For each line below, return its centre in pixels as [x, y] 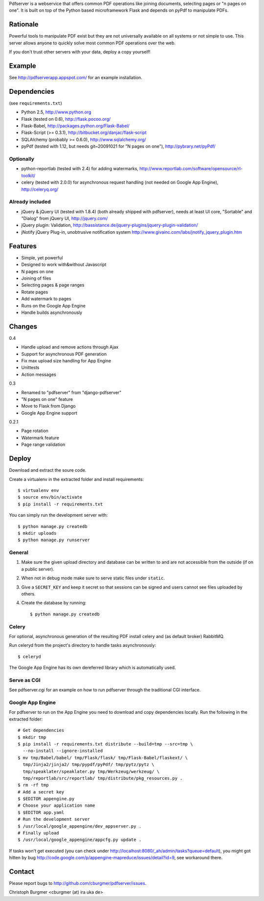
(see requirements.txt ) [35, 103]
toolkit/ [28, 176]
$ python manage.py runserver [54, 540]
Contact [22, 872]
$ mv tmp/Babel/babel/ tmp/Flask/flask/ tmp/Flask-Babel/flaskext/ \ [103, 758]
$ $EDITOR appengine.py [46, 799]
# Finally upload [38, 833]
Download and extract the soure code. [48, 470]
